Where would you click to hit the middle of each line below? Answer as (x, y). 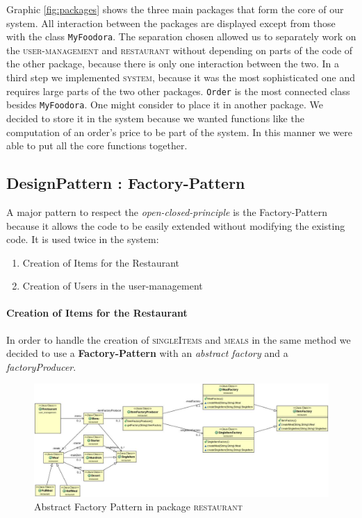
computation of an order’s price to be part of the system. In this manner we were (179, 132)
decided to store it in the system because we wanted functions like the (155, 118)
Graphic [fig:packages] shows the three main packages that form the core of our (175, 9)
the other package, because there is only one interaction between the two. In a (173, 64)
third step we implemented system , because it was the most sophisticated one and (181, 77)
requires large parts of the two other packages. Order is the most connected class (178, 91)
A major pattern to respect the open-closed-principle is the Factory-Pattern (167, 211)
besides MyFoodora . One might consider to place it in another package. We (165, 105)
